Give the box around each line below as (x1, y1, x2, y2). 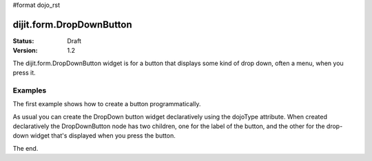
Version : (12, 47, 38, 55)
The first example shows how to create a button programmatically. (12, 100, 201, 108)
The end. (12, 144, 39, 152)
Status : (12, 36, 34, 45)
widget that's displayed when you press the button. (30, 132, 176, 140)
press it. (12, 69, 36, 77)
